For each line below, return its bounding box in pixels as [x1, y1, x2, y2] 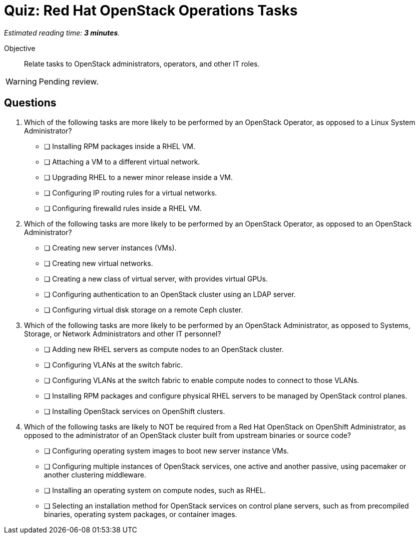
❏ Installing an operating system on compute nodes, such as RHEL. [44, 485, 266, 494]
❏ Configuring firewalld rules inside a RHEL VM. [44, 203, 202, 212]
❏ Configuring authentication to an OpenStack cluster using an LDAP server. [44, 289, 296, 298]
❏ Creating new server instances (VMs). [44, 243, 177, 252]
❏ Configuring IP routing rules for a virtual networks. [44, 188, 217, 197]
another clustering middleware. [44, 470, 146, 479]
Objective [4, 43, 35, 52]
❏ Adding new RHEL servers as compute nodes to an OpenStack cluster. [44, 344, 284, 353]
